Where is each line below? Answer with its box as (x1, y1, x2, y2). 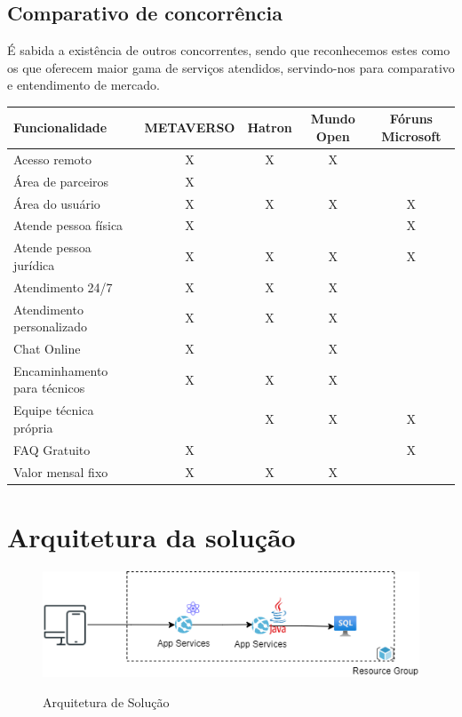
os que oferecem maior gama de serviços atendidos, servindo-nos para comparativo (7, 58, 455, 76)
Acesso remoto (13, 149, 92, 168)
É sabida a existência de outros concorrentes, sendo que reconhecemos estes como (7, 41, 450, 60)
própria (13, 418, 53, 436)
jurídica (13, 255, 55, 274)
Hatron (247, 118, 292, 137)
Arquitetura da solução (7, 518, 296, 554)
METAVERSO (144, 118, 235, 137)
